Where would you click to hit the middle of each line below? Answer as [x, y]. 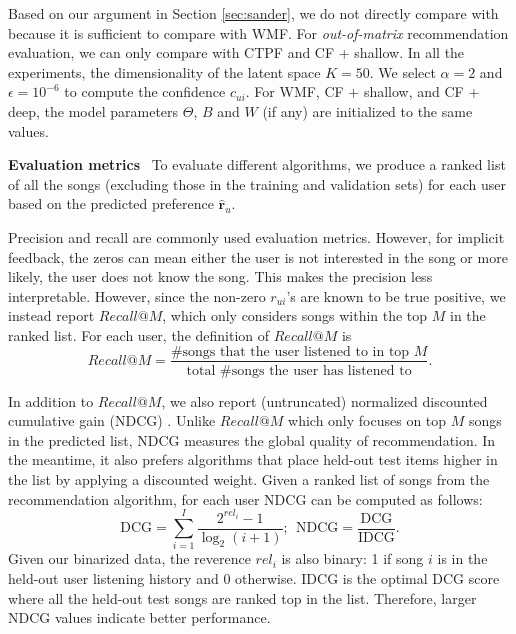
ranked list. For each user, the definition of [139, 334]
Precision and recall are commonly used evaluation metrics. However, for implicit [256, 236]
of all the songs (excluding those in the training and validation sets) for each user [257, 183]
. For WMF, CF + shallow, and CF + [362, 91]
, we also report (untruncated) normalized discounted [324, 400]
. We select [402, 71]
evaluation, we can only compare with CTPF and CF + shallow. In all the [236, 52]
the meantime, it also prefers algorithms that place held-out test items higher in [253, 459]
